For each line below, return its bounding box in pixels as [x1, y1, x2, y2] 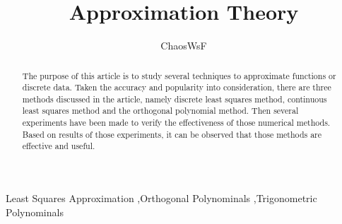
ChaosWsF [160, 38, 207, 53]
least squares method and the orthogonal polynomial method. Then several [22, 105, 299, 117]
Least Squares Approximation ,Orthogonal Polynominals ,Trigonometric [6, 191, 317, 206]
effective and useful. [22, 140, 95, 152]
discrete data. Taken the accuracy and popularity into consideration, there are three [22, 81, 331, 93]
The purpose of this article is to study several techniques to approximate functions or [22, 69, 336, 81]
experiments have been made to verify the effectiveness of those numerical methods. [22, 117, 331, 129]
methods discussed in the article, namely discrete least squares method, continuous [22, 93, 327, 105]
